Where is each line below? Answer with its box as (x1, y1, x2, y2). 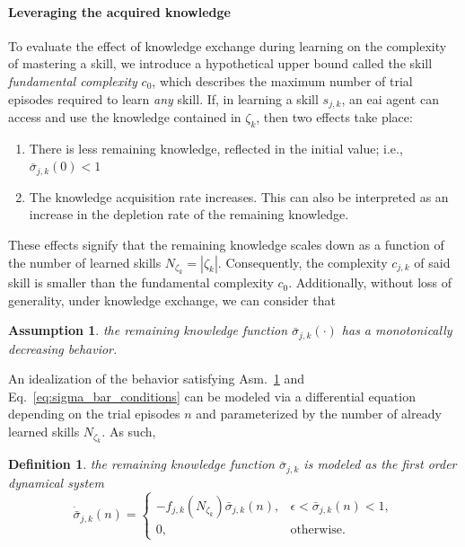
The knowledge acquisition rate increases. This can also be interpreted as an (29, 187, 449, 206)
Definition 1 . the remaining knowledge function (8, 454, 275, 473)
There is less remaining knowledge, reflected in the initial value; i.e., (29, 138, 403, 157)
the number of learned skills (8, 252, 162, 271)
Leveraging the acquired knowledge (8, 2, 231, 21)
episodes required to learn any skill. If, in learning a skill (8, 89, 319, 108)
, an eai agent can (341, 89, 439, 108)
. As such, (101, 422, 156, 441)
